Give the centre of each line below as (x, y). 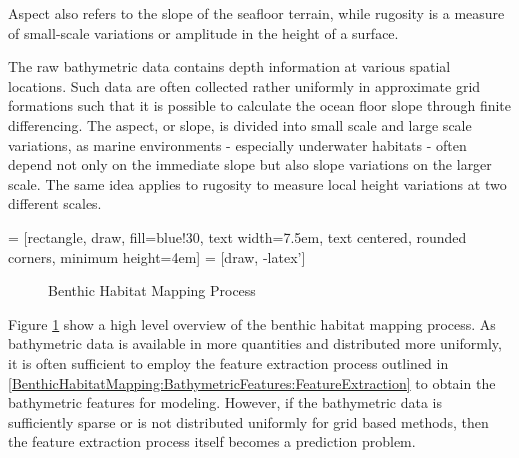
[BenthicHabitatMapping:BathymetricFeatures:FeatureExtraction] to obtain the (252, 382)
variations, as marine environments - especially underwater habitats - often (237, 144)
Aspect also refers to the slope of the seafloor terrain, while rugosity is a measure (256, 13)
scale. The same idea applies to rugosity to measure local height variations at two (257, 183)
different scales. (55, 203)
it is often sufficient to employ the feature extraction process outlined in (228, 362)
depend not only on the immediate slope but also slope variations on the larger (250, 164)
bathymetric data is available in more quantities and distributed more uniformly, (255, 343)
